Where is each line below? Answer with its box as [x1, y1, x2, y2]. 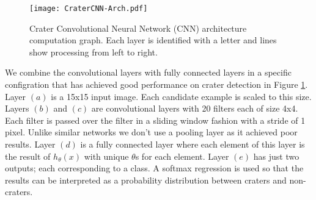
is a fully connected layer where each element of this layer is [80, 138, 305, 150]
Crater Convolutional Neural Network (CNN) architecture [29, 21, 247, 34]
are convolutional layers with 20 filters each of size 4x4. [91, 102, 298, 115]
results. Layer [5, 138, 56, 150]
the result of [5, 149, 51, 162]
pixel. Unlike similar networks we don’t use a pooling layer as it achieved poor [5, 126, 298, 138]
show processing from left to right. [29, 45, 158, 58]
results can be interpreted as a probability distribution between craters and [5, 173, 287, 186]
